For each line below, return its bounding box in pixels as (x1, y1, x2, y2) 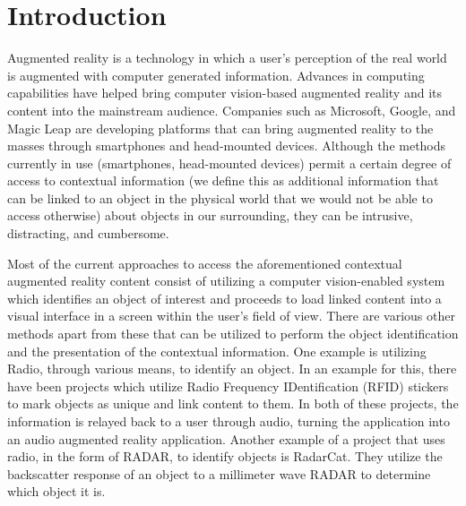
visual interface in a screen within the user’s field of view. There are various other (7, 306, 455, 325)
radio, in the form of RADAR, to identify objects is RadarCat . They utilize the (7, 447, 443, 466)
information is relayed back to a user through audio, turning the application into (7, 412, 450, 430)
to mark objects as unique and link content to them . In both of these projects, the (7, 394, 459, 413)
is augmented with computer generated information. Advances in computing (7, 65, 425, 84)
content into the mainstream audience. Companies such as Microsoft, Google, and (7, 100, 456, 119)
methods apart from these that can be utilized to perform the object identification (7, 324, 459, 343)
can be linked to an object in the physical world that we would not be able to (7, 188, 433, 207)
